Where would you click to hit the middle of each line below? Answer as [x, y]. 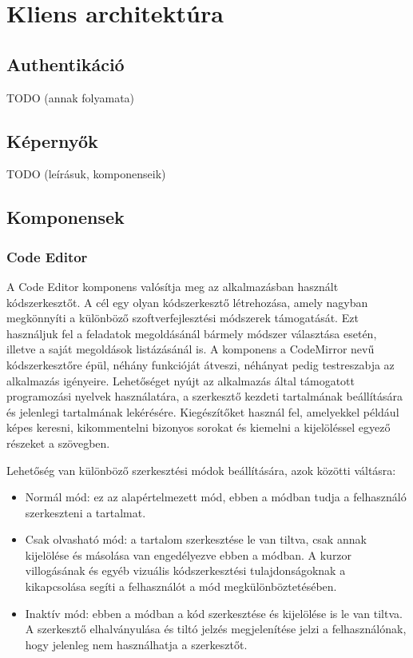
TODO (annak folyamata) [71, 97]
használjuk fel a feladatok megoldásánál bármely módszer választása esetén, [192, 333]
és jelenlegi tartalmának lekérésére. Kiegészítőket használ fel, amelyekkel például [203, 411]
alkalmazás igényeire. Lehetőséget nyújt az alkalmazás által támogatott [181, 380]
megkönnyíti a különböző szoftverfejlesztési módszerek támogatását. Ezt [183, 318]
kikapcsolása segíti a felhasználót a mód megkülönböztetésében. [181, 586]
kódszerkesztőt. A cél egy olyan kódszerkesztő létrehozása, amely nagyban [187, 302]
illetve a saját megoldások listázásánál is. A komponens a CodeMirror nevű [191, 349]
